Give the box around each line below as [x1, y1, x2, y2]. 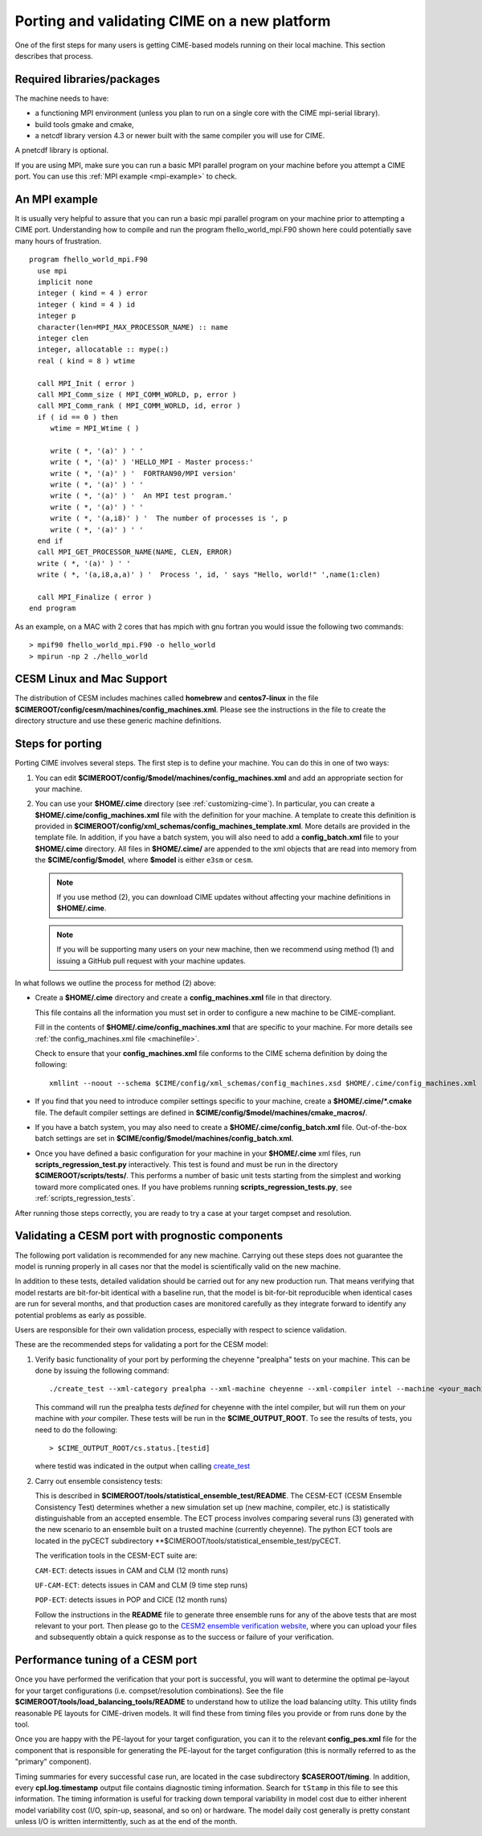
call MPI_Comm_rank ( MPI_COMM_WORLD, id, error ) [37, 401, 241, 410]
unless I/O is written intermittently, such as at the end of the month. [14, 1817, 238, 1826]
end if [37, 536, 63, 546]
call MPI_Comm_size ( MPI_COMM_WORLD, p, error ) [37, 390, 237, 399]
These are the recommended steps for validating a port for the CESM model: [14, 1340, 268, 1349]
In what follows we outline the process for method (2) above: [14, 978, 217, 988]
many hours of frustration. [14, 236, 102, 245]
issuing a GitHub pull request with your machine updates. [56, 955, 247, 965]
